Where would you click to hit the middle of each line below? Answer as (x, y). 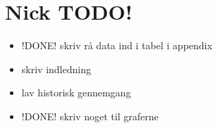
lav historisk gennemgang (76, 92)
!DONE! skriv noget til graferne (90, 116)
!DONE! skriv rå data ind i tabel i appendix (117, 45)
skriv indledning (56, 69)
